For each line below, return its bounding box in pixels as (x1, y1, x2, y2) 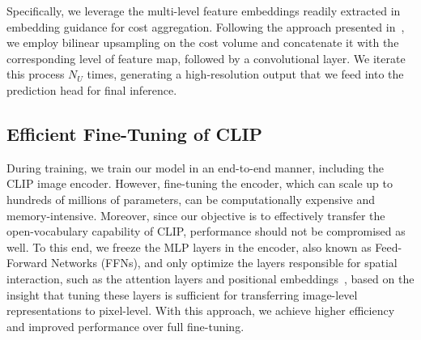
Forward (6, 254, 48, 271)
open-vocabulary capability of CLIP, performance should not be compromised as (6, 223, 406, 240)
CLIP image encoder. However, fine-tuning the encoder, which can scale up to (6, 175, 393, 192)
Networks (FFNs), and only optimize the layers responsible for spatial (51, 254, 398, 271)
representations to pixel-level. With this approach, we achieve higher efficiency (6, 302, 395, 319)
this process (6, 66, 65, 83)
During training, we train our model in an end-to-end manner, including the (6, 159, 384, 176)
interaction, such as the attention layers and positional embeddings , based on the (6, 270, 415, 287)
